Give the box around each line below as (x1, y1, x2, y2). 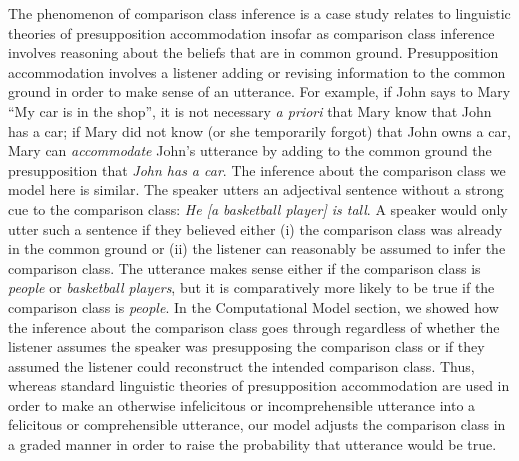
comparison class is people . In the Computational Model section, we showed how (8, 296, 499, 317)
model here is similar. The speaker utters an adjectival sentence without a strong (8, 179, 504, 200)
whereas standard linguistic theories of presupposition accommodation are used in (8, 375, 510, 396)
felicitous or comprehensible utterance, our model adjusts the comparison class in (8, 414, 506, 435)
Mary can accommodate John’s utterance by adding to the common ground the (8, 140, 492, 161)
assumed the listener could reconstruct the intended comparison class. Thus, (8, 355, 475, 376)
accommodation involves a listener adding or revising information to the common (8, 61, 506, 82)
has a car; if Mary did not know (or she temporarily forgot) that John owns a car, (8, 120, 511, 141)
